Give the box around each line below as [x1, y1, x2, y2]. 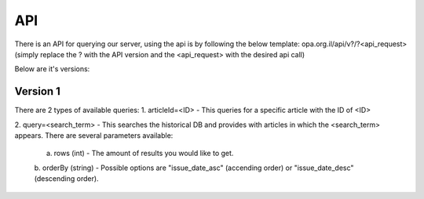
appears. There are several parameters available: [14, 131, 174, 140]
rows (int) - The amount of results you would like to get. [53, 149, 234, 158]
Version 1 [14, 85, 60, 98]
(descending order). [34, 174, 99, 183]
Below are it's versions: [14, 64, 90, 74]
